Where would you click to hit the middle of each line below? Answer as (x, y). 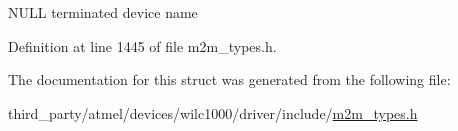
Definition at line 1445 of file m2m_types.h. (142, 45)
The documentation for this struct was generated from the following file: (229, 79)
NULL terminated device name (103, 12)
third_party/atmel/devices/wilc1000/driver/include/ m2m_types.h (213, 112)
